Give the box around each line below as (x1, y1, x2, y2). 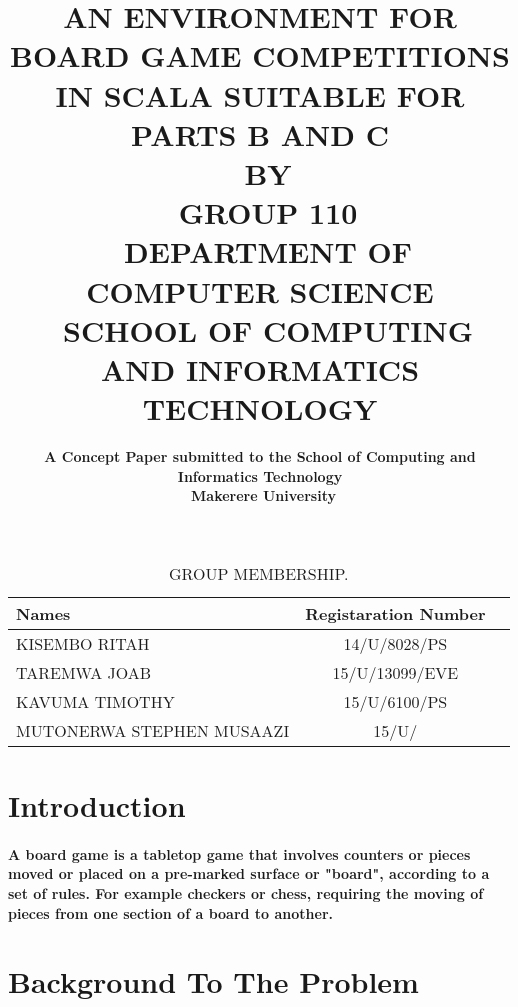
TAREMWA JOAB (16, 660, 152, 684)
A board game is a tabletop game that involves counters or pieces (8, 843, 471, 864)
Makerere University (191, 485, 336, 506)
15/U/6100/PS (343, 689, 448, 713)
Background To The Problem (8, 961, 419, 1002)
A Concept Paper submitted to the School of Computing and (44, 446, 476, 466)
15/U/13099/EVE (332, 660, 459, 684)
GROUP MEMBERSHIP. (169, 561, 349, 585)
